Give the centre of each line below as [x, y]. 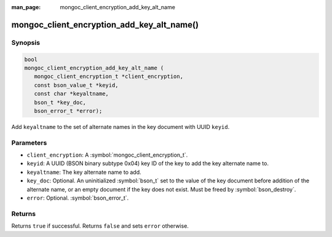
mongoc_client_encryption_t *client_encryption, [109, 76]
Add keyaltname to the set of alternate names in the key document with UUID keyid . [121, 126]
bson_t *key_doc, [60, 102]
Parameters [29, 142]
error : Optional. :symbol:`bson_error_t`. [78, 198]
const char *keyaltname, [71, 94]
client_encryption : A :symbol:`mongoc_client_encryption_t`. [107, 155]
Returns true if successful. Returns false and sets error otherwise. [100, 226]
